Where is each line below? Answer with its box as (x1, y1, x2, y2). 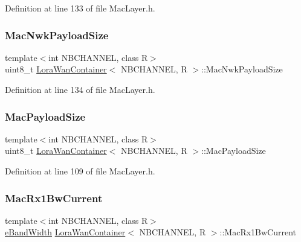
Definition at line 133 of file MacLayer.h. (5, 2, 155, 14)
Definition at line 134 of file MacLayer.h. (5, 83, 155, 95)
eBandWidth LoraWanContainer (5, 226, 126, 238)
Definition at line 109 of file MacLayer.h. (5, 165, 155, 177)
